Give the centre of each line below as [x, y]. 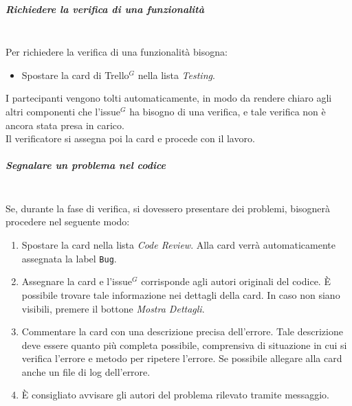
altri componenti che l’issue [63, 111]
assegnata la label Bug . [69, 258]
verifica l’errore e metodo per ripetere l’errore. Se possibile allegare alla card [182, 358]
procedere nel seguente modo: [68, 222]
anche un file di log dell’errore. [86, 371]
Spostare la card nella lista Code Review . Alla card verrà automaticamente [179, 245]
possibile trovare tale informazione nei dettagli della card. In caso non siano [181, 294]
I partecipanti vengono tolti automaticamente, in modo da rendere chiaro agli [169, 98]
